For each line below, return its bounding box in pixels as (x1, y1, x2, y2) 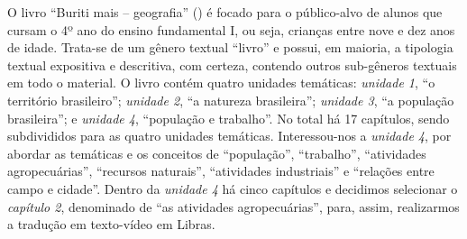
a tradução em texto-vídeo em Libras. (7, 215, 215, 234)
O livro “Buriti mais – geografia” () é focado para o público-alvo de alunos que (7, 3, 443, 21)
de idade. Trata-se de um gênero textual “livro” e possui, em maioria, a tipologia (7, 38, 453, 57)
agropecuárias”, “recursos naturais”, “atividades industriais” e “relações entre (7, 161, 435, 180)
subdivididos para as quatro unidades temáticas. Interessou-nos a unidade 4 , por (7, 126, 452, 145)
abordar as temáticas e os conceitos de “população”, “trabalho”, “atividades (7, 143, 426, 162)
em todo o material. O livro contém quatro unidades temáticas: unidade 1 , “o (7, 73, 435, 92)
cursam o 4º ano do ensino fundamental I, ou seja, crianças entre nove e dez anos (7, 20, 455, 39)
